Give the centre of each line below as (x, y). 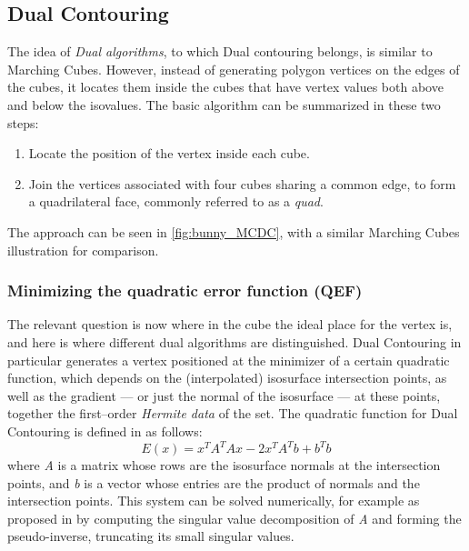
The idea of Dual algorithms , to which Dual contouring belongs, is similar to (220, 51)
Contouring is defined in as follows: (105, 431)
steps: (23, 122)
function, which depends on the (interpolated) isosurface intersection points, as (227, 378)
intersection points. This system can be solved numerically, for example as (214, 501)
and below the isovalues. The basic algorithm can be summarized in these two (224, 104)
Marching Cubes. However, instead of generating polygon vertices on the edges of (234, 69)
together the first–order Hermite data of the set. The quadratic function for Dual (233, 413)
